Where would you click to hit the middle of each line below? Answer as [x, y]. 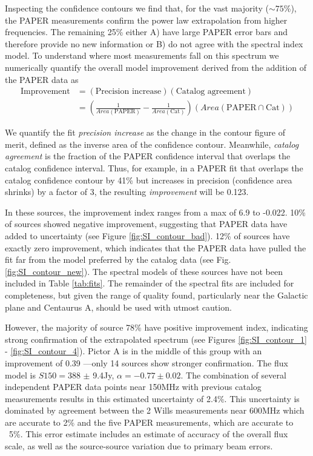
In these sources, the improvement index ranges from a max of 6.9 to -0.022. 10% [156, 212]
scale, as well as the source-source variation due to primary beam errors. [139, 446]
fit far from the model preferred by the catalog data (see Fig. [118, 259]
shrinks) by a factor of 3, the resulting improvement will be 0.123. [127, 192]
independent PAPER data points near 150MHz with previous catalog [133, 387]
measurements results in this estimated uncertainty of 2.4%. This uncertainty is [152, 398]
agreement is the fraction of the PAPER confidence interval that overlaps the [148, 156]
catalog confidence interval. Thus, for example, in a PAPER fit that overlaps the [154, 168]
